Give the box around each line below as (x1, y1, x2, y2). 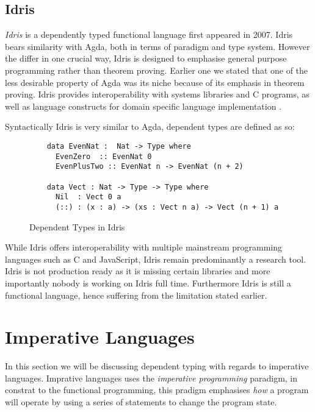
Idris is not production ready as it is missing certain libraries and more (5, 265, 270, 277)
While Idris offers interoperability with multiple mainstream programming (5, 241, 282, 254)
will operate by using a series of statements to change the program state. (5, 396, 277, 408)
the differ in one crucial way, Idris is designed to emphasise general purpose (5, 52, 287, 65)
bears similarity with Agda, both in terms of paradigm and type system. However (5, 40, 310, 52)
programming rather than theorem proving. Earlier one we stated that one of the (5, 63, 308, 76)
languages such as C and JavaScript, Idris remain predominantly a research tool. (5, 252, 306, 265)
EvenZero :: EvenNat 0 (55, 152, 152, 161)
